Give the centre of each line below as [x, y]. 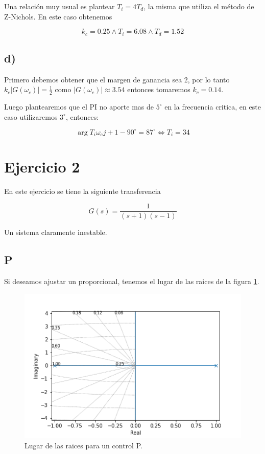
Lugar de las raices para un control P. [83, 445]
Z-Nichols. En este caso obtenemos [58, 16]
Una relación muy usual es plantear [59, 6]
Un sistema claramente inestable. [56, 232]
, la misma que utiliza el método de [199, 6]
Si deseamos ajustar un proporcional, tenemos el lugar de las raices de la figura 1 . [132, 281]
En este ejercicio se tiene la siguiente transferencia [82, 191]
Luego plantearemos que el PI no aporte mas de [79, 107]
